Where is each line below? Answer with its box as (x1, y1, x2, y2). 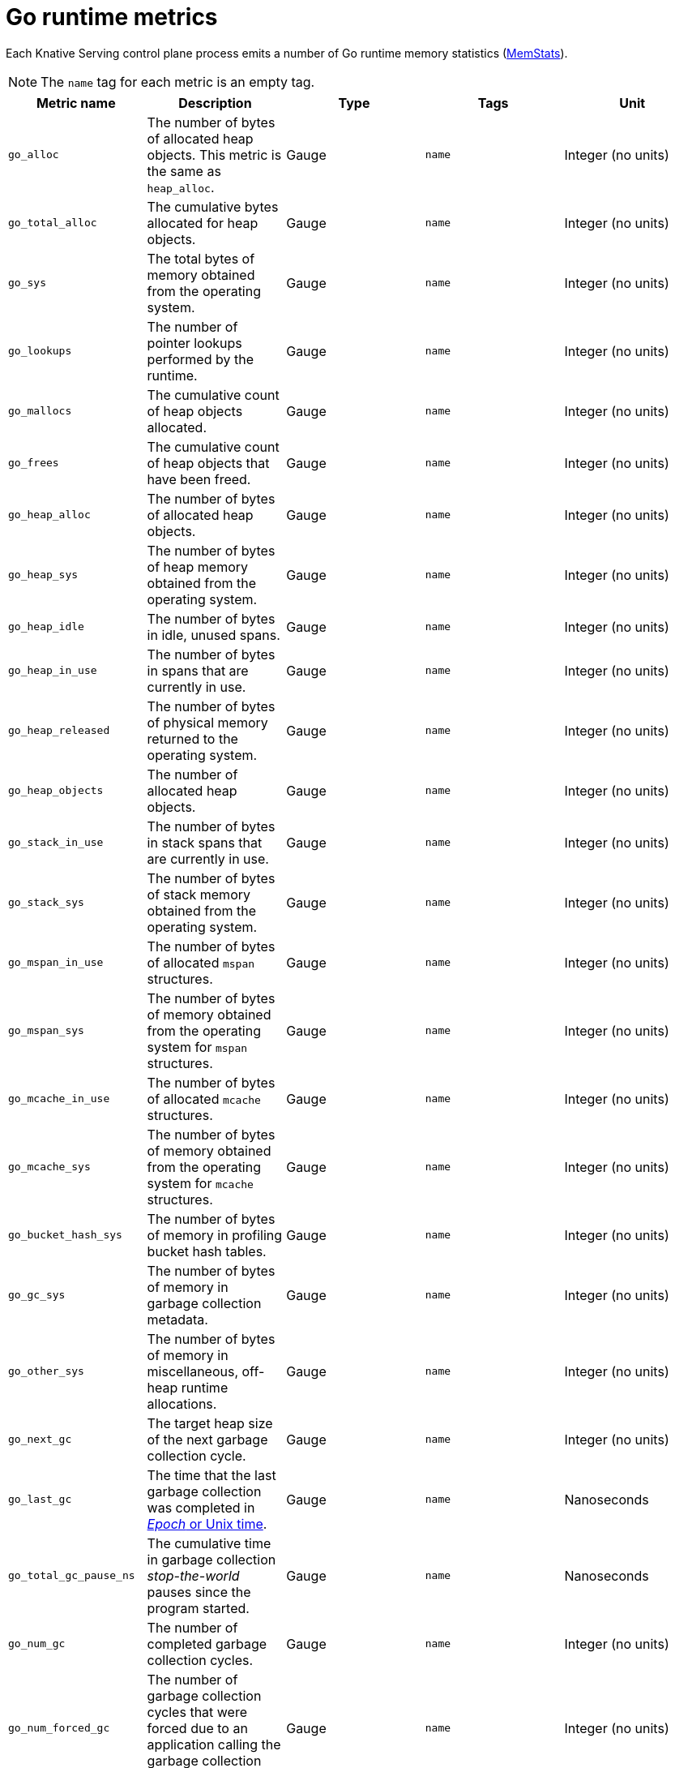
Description (178, 94, 252, 111)
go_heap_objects (8, 784, 104, 797)
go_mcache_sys (8, 1161, 91, 1174)
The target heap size (147, 1414, 273, 1431)
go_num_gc (8, 1637, 66, 1650)
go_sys (8, 277, 46, 290)
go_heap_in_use (8, 664, 97, 677)
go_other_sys (8, 1365, 84, 1378)
